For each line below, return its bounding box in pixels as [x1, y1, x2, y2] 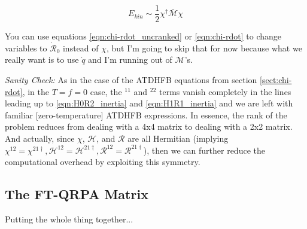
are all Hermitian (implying [127, 132, 229, 145]
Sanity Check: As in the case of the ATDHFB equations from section [5, 74, 257, 86]
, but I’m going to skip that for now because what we [107, 41, 302, 54]
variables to [5, 41, 47, 54]
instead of [62, 41, 99, 54]
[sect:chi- [260, 74, 292, 86]
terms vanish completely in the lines [159, 85, 291, 97]
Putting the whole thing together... [5, 213, 133, 225]
